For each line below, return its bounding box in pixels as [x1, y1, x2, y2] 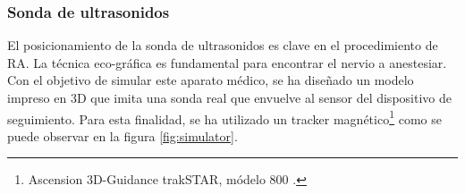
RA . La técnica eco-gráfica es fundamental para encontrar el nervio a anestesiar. [7, 53, 447, 72]
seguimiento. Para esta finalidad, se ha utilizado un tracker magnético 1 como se [7, 106, 442, 128]
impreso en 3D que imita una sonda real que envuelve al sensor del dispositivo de [7, 89, 452, 106]
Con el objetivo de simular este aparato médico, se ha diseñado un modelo [7, 71, 414, 89]
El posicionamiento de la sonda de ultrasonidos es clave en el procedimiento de [7, 36, 438, 55]
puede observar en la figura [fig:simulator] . [7, 126, 238, 145]
